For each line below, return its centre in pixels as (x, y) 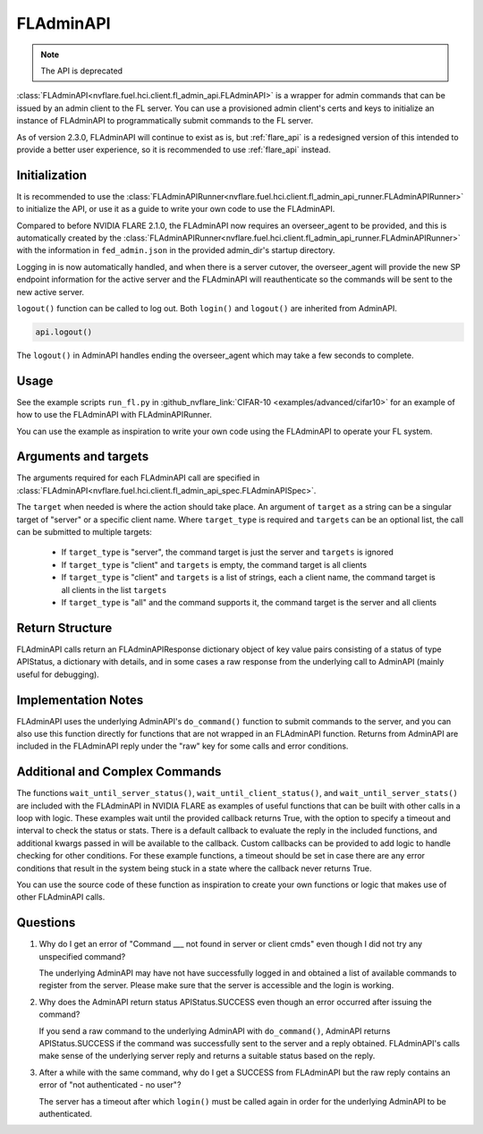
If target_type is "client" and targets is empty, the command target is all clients (214, 564)
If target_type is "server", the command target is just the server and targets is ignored (227, 552)
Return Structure (64, 627)
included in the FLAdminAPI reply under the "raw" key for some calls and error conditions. (182, 746)
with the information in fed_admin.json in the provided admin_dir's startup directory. (176, 250)
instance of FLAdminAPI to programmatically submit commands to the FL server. (165, 121)
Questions (46, 922)
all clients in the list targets (114, 589)
